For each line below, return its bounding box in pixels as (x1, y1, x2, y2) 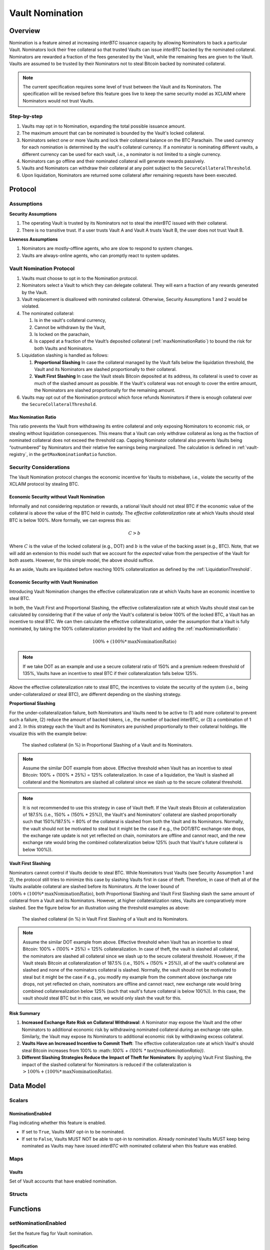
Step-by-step (9, 112, 43, 119)
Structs (9, 1190, 28, 1197)
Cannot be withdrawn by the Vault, (34, 324, 106, 330)
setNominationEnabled (9, 1220, 66, 1227)
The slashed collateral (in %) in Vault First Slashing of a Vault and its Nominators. (21, 916, 188, 922)
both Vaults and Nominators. (34, 345, 93, 351)
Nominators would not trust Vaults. (22, 97, 94, 103)
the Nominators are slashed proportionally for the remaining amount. (34, 387, 175, 393)
